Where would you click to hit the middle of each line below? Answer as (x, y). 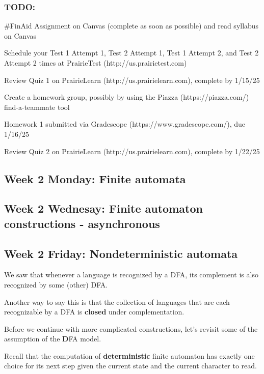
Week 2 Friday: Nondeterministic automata (121, 253)
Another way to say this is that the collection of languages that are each (117, 301)
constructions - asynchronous (82, 223)
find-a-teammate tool (37, 107)
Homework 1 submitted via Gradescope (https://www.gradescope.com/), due (125, 124)
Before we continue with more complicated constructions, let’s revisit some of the (131, 328)
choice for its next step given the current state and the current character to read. (130, 366)
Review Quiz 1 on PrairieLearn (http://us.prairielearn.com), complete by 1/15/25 (132, 80)
